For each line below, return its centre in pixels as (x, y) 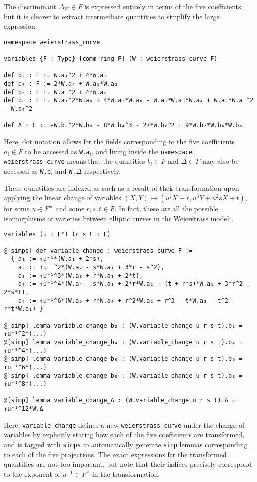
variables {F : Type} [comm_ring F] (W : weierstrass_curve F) (111, 59)
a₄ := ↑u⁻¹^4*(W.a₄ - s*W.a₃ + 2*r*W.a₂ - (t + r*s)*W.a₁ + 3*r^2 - (134, 284)
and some (70, 208)
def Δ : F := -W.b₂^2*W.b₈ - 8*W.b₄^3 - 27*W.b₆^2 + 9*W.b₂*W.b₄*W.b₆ (123, 125)
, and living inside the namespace (142, 151)
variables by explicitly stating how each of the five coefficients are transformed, (124, 434)
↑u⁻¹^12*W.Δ (24, 409)
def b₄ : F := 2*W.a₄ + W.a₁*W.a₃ (61, 84)
